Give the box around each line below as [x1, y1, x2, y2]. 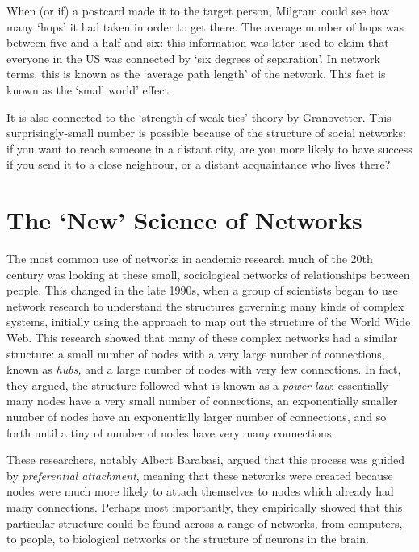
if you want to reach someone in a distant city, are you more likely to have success [6, 140, 413, 157]
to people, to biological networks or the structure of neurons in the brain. [6, 530, 369, 547]
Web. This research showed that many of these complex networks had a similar [6, 329, 398, 346]
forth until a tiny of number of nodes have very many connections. [6, 424, 335, 441]
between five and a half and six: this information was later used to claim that [6, 34, 389, 51]
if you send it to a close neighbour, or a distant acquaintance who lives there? [6, 156, 391, 173]
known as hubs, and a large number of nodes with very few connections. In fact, [6, 361, 401, 378]
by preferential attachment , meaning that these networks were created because [6, 466, 393, 483]
